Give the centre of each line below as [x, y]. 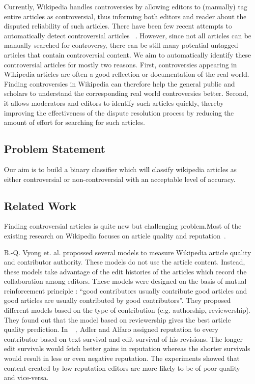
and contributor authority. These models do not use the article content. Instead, [125, 262]
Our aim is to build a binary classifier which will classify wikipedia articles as [120, 169]
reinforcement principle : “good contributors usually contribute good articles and [126, 290]
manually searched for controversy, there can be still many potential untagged [121, 45]
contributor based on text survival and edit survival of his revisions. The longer [124, 339]
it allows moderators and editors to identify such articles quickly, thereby [114, 103]
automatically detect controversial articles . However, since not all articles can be [128, 35]
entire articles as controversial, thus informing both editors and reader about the [125, 16]
